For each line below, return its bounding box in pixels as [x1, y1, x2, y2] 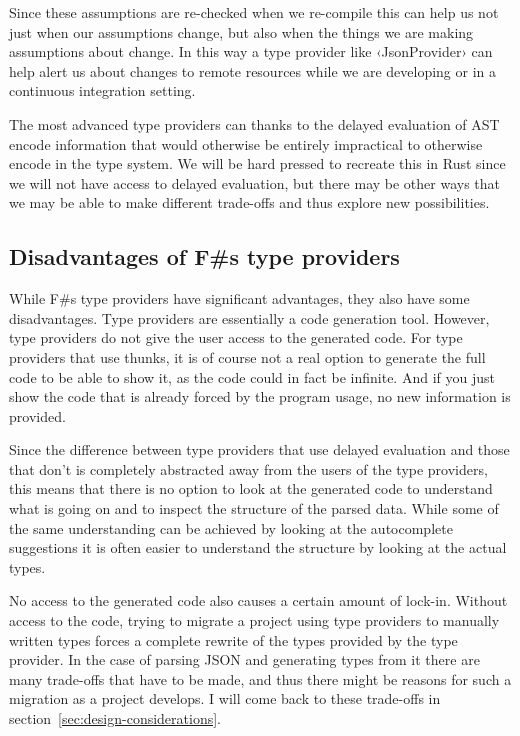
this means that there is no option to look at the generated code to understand [9, 478, 493, 499]
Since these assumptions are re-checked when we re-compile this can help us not [9, 2, 499, 22]
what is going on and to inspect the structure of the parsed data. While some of [9, 498, 499, 519]
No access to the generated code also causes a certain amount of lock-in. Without [9, 590, 508, 611]
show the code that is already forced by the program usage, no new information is [9, 386, 511, 407]
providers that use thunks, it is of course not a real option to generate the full [9, 346, 486, 367]
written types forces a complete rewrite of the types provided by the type [9, 629, 458, 650]
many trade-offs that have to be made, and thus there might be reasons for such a [9, 668, 512, 689]
